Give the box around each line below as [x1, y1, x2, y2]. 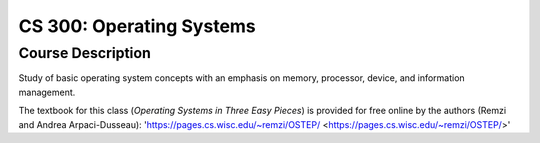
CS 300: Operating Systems [18, 15, 257, 37]
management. [18, 86, 76, 98]
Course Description [18, 44, 152, 62]
